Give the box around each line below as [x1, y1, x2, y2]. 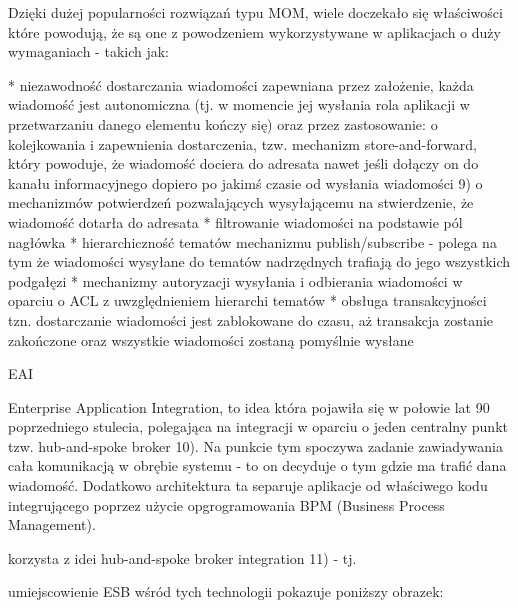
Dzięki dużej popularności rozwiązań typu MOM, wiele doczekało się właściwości [8, 2, 503, 22]
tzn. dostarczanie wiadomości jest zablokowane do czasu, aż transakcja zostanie [8, 309, 494, 330]
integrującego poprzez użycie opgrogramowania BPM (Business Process [8, 494, 445, 515]
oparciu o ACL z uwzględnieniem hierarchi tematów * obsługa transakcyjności [8, 290, 487, 311]
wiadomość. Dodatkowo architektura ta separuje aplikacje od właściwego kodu [8, 475, 488, 496]
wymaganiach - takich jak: [8, 41, 169, 62]
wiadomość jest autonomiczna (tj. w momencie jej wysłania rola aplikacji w [8, 94, 470, 115]
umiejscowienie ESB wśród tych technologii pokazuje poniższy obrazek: [8, 581, 444, 602]
